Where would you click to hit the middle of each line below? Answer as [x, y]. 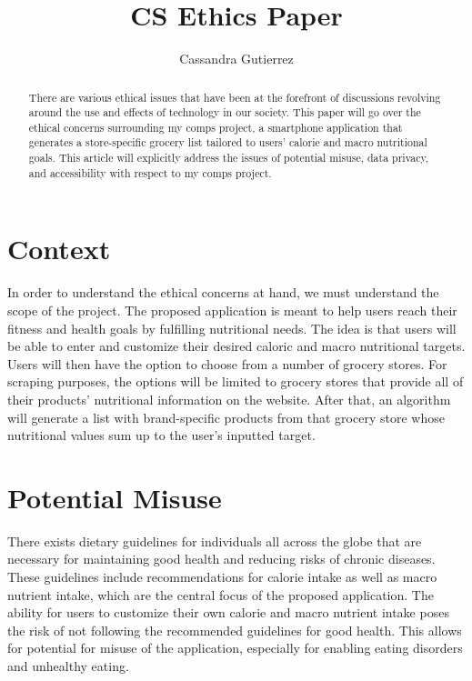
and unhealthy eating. [68, 666]
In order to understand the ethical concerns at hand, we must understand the [223, 292]
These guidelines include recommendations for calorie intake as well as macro [222, 577]
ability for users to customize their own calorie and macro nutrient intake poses [228, 612]
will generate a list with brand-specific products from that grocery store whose [226, 417]
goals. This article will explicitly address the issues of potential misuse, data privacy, [229, 158]
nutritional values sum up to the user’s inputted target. [161, 435]
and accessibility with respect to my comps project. [150, 172]
